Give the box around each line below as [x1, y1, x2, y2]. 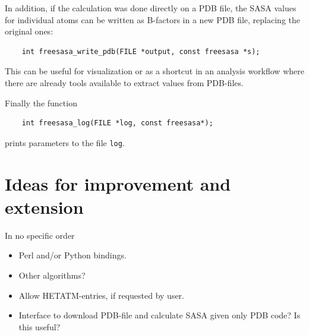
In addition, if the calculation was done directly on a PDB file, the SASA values [5, 2, 297, 14]
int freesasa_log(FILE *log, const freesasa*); [21, 119, 213, 128]
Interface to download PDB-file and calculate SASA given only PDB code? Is [18, 309, 301, 321]
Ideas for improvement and [5, 171, 231, 195]
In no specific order [5, 229, 75, 241]
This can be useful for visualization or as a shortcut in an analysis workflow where [5, 65, 304, 77]
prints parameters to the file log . [5, 136, 125, 148]
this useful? [18, 320, 61, 333]
